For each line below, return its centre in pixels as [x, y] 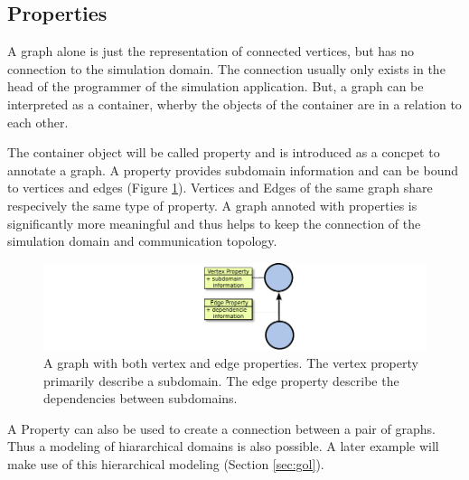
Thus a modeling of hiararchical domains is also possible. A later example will [223, 446]
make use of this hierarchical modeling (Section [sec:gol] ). [166, 463]
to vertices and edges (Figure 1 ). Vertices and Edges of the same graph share [220, 188]
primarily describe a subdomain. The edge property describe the [221, 380]
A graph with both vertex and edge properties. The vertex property [231, 363]
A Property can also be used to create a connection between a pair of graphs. [221, 428]
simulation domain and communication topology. [142, 241]
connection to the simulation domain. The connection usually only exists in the [226, 68]
